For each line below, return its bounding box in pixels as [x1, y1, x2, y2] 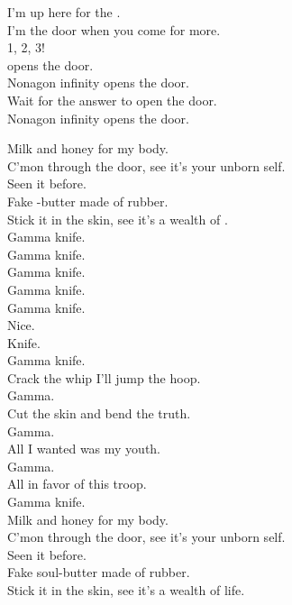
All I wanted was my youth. [7, 439, 161, 458]
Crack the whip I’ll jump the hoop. [7, 368, 201, 387]
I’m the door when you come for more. [7, 20, 221, 39]
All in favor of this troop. [7, 474, 147, 493]
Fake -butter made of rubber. [7, 191, 169, 210]
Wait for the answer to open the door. [7, 90, 217, 109]
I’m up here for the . [7, 3, 121, 21]
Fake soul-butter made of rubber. [7, 563, 190, 582]
